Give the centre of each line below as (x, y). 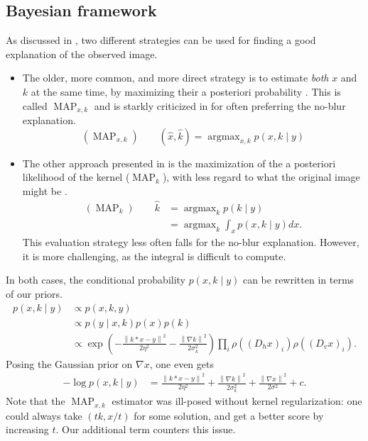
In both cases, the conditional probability (96, 280)
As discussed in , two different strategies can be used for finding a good (161, 40)
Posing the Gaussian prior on (69, 363)
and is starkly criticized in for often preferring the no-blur (220, 105)
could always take (44, 415)
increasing (27, 429)
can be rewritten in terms (298, 280)
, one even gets (182, 363)
